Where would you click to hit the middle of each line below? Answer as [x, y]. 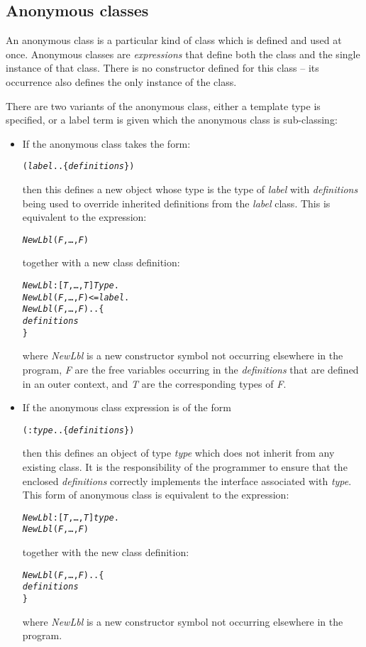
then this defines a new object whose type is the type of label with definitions [190, 189]
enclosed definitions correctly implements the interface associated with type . [187, 480]
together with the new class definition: [106, 552]
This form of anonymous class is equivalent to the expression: [156, 495]
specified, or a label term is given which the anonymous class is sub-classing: [172, 120]
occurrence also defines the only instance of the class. [121, 81]
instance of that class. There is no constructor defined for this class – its [162, 68]
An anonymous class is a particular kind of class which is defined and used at [174, 40]
